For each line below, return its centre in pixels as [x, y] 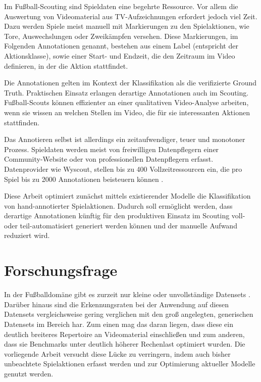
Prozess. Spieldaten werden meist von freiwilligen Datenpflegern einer [112, 149]
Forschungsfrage [61, 270]
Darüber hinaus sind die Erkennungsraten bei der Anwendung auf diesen [117, 304]
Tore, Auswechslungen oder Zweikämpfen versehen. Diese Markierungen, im [121, 36]
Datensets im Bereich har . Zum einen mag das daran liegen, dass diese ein [119, 324]
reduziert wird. [27, 235]
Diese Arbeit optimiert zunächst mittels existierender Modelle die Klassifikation [127, 196]
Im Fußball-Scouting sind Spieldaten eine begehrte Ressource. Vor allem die [121, 6]
